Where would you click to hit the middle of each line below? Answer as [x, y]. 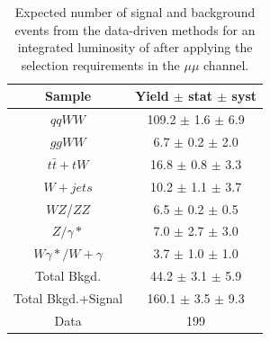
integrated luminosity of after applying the [135, 47]
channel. [226, 64]
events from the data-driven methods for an [135, 29]
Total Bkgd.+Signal [68, 297]
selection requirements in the [100, 64]
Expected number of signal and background [135, 12]
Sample [68, 96]
